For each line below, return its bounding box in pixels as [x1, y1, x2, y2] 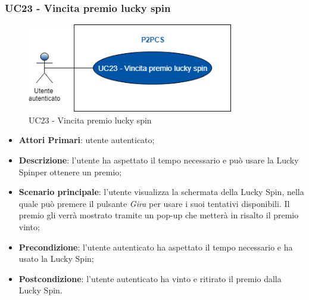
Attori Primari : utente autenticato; [18, 134, 155, 146]
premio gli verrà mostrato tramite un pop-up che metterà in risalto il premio [18, 209, 299, 221]
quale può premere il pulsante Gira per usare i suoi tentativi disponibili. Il [18, 197, 290, 209]
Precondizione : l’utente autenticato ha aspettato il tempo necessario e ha [18, 240, 293, 253]
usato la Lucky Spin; [18, 252, 94, 265]
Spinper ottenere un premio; [18, 165, 122, 178]
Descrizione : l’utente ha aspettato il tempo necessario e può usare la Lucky [18, 154, 299, 166]
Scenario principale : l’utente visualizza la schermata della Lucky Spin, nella [18, 185, 304, 198]
